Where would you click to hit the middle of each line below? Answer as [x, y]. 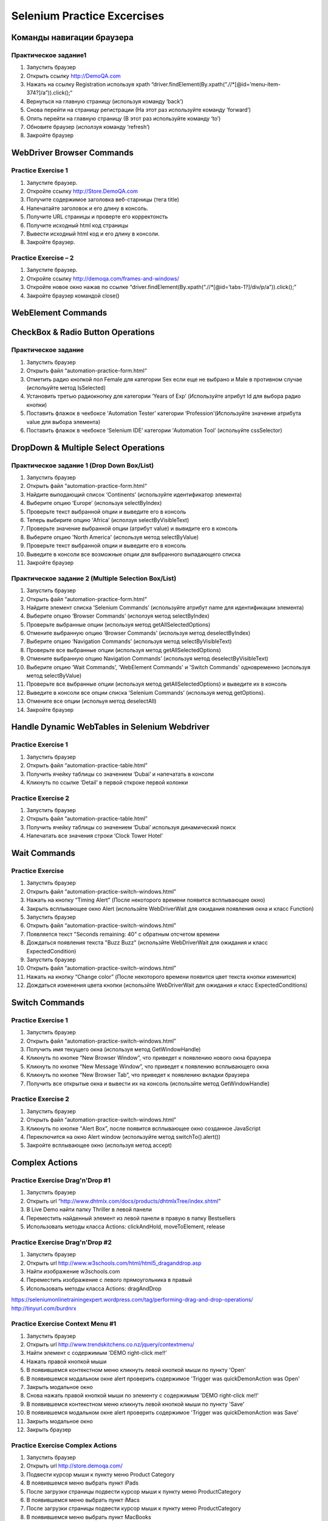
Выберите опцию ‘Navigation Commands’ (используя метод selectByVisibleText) [129, 641]
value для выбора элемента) [63, 422]
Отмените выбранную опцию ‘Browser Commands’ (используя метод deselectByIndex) [138, 633]
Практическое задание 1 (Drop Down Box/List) [83, 465]
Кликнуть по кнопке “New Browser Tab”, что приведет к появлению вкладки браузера [138, 1075]
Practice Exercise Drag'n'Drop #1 [61, 1180]
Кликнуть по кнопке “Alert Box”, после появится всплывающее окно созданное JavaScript [144, 1128]
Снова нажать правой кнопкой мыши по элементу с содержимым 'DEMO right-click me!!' [143, 1396]
